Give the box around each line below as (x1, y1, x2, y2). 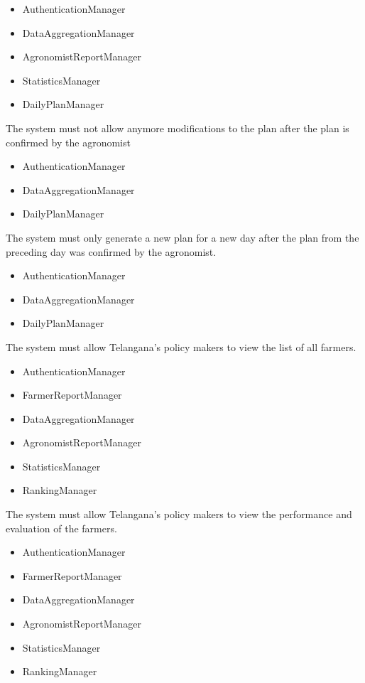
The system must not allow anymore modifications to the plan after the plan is (6, 120, 349, 135)
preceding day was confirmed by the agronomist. (6, 244, 217, 259)
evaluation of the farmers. (6, 520, 117, 535)
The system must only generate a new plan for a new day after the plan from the (6, 230, 359, 244)
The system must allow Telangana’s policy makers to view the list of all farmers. (6, 339, 356, 354)
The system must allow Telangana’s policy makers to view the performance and (6, 507, 352, 522)
